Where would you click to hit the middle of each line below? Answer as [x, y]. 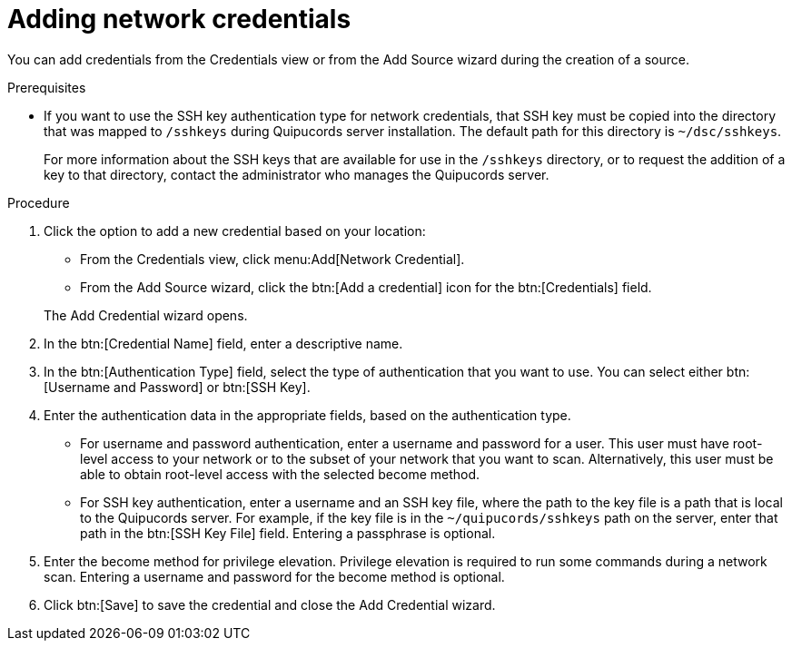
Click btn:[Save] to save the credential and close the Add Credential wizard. [270, 604]
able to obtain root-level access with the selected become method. [280, 474]
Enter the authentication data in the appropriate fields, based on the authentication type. [307, 415]
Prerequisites [47, 87]
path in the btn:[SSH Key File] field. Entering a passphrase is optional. [288, 533]
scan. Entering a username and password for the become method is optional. [274, 576]
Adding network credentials [179, 19]
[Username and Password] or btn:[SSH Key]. [177, 387]
